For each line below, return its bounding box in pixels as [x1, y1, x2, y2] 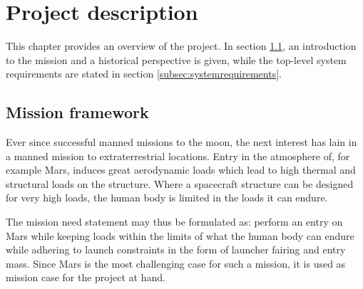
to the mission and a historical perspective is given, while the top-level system [6, 52, 347, 67]
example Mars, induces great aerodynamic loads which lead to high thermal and [6, 162, 356, 177]
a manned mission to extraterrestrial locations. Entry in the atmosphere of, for [6, 148, 350, 163]
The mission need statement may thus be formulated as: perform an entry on [6, 214, 343, 229]
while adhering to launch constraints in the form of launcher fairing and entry [6, 242, 346, 257]
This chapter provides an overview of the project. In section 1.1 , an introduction [6, 38, 357, 53]
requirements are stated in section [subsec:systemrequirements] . [6, 66, 282, 81]
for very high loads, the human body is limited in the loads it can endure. [6, 190, 328, 205]
